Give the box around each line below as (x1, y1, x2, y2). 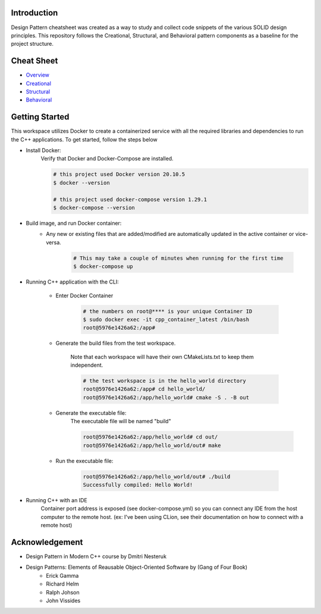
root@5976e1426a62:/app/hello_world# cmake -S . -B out (83, 394, 250, 401)
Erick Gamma (46, 572, 79, 579)
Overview (26, 71, 50, 78)
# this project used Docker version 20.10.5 (53, 171, 185, 178)
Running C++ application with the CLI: (26, 278, 119, 285)
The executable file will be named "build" (70, 418, 172, 425)
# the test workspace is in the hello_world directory (83, 377, 246, 385)
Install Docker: (26, 147, 61, 154)
